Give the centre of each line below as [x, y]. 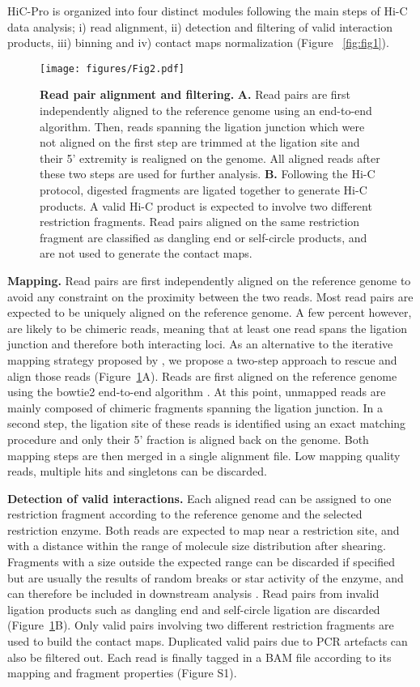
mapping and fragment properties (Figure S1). [122, 673]
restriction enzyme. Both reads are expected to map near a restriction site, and [204, 529]
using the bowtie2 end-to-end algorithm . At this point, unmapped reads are [197, 392]
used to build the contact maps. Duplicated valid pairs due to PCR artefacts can [208, 641]
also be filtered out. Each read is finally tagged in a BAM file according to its [199, 657]
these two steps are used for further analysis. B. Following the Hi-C [208, 174]
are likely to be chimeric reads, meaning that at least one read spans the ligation [207, 328]
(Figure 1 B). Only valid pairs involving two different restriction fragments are [201, 625]
